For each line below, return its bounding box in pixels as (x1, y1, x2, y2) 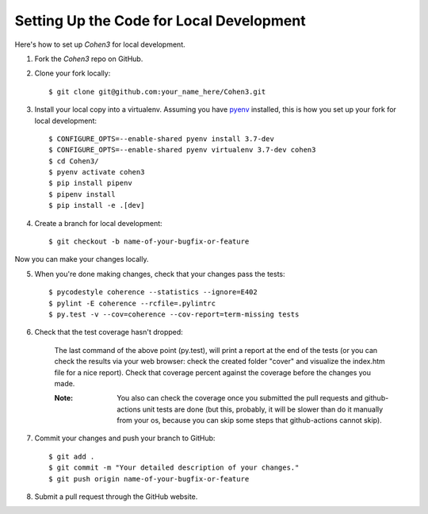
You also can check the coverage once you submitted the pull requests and (117, 393, 364, 403)
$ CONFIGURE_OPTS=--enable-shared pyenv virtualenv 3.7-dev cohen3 (48, 145, 316, 155)
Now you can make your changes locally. (14, 255, 149, 264)
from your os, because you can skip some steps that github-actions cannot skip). (117, 416, 382, 425)
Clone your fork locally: (34, 68, 111, 79)
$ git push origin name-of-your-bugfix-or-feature (48, 474, 250, 483)
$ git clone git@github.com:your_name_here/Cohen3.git (48, 87, 266, 96)
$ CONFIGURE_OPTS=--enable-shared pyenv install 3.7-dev (48, 134, 275, 143)
